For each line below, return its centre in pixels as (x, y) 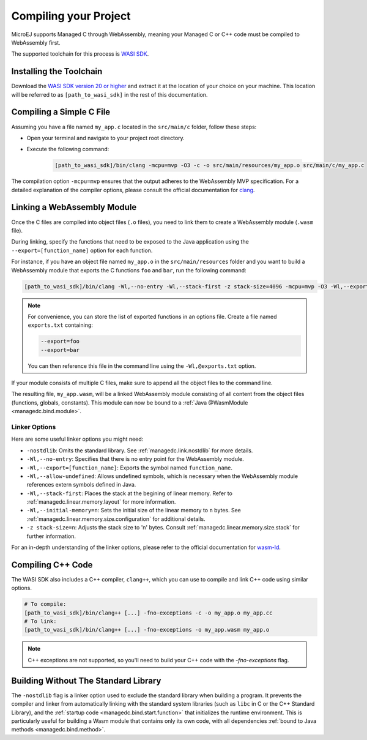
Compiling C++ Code (52, 565)
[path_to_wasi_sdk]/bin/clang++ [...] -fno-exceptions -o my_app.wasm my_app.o (147, 630)
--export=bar (60, 350)
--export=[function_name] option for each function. (82, 250)
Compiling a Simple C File (61, 112)
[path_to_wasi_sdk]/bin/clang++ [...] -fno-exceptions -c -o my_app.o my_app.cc (148, 613)
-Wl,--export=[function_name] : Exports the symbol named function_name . (129, 468)
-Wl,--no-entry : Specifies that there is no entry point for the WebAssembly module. (135, 459)
